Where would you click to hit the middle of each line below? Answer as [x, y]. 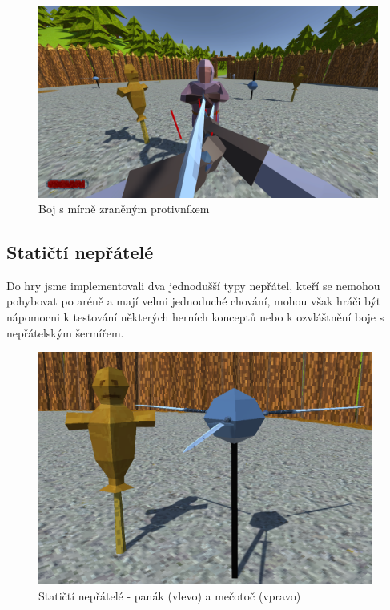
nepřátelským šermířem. [65, 332]
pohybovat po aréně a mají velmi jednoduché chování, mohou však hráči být [194, 301]
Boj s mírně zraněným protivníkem [124, 209]
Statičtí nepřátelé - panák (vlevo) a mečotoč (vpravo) [170, 595]
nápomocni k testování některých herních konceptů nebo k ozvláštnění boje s [195, 317]
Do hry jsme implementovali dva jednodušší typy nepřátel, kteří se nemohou [193, 285]
